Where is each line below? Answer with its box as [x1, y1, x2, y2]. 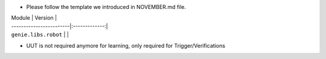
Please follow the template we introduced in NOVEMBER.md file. [26, 4, 187, 10]
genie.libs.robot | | [11, 31, 69, 38]
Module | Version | [11, 14, 57, 21]
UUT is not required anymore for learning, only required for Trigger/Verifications [26, 42, 226, 49]
